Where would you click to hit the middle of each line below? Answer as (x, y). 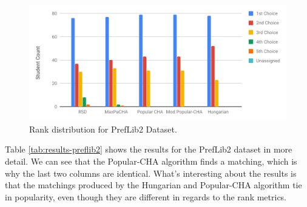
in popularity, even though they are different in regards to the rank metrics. (146, 196)
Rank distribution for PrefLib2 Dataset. (103, 129)
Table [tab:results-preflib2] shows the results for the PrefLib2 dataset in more (149, 149)
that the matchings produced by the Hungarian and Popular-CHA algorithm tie (153, 185)
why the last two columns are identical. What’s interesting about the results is (151, 173)
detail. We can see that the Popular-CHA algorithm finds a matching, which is (151, 161)
